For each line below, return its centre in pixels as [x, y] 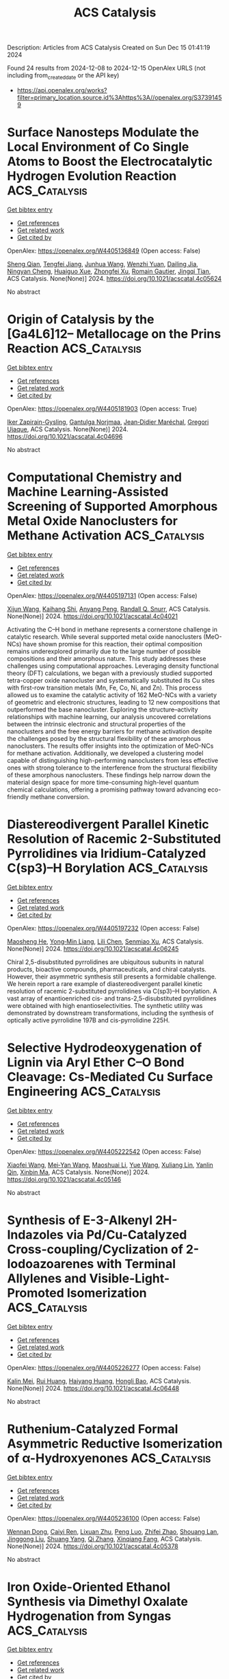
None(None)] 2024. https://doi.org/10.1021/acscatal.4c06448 [93, 1388]
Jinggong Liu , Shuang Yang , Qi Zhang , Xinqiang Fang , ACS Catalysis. [105, 1539]
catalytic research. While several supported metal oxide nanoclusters [105, 636]
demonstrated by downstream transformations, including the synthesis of [110, 1013]
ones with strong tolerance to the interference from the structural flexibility [112, 768]
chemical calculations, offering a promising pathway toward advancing [107, 790]
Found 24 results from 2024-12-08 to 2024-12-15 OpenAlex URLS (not [107, 68]
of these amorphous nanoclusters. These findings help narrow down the [109, 774]
